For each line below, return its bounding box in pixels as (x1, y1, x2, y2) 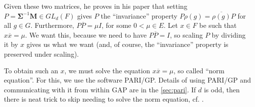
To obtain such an (4, 65, 58, 75)
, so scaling (170, 29, 203, 40)
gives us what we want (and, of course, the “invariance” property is (26, 39, 229, 49)
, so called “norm (173, 65, 225, 75)
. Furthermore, (30, 20, 75, 30)
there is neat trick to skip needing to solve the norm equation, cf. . (4, 94, 204, 104)
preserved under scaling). (4, 48, 79, 59)
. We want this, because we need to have (25, 29, 147, 40)
